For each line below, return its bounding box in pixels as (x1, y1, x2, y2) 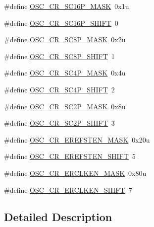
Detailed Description (4, 209, 112, 224)
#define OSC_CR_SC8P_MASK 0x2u (4, 34, 126, 45)
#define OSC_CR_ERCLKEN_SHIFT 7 (4, 184, 132, 195)
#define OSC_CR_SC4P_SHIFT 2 (4, 84, 115, 94)
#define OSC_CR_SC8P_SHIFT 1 (4, 51, 115, 61)
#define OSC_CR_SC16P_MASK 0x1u (4, 1, 129, 11)
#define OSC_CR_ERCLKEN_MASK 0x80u (4, 167, 147, 178)
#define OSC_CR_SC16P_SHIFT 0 (4, 17, 118, 28)
